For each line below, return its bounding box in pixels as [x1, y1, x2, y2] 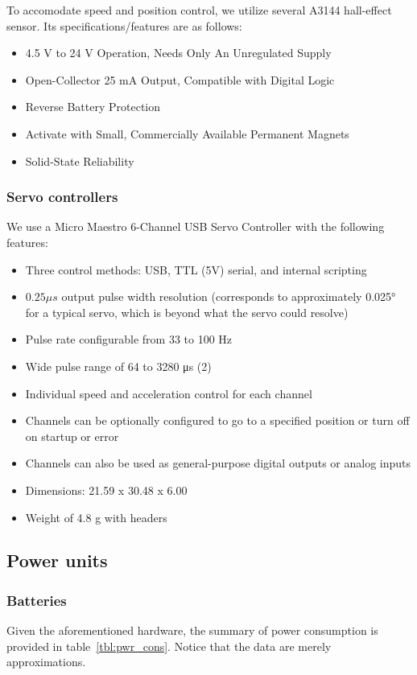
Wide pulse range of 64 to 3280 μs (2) [25, 357, 212, 374]
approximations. [6, 653, 86, 670]
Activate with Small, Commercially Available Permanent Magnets [25, 125, 349, 142]
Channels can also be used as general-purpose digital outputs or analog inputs [25, 455, 411, 471]
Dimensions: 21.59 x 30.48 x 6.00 [25, 481, 188, 498]
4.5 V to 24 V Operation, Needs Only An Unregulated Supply [25, 44, 332, 61]
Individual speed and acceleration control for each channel [25, 385, 312, 401]
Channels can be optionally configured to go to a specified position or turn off [25, 412, 410, 429]
